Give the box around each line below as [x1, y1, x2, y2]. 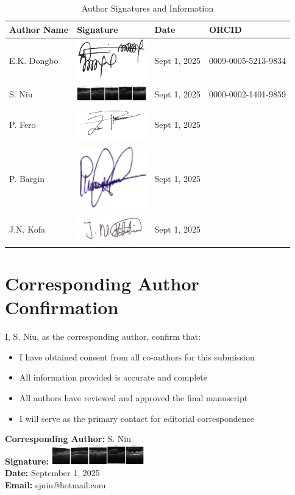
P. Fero [9, 118, 36, 131]
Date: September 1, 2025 [5, 466, 100, 479]
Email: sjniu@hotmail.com [5, 479, 106, 491]
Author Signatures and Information [81, 2, 214, 14]
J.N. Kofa [9, 223, 45, 236]
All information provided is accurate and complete [19, 371, 208, 384]
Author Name [9, 23, 69, 35]
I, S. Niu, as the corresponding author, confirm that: [5, 330, 201, 343]
